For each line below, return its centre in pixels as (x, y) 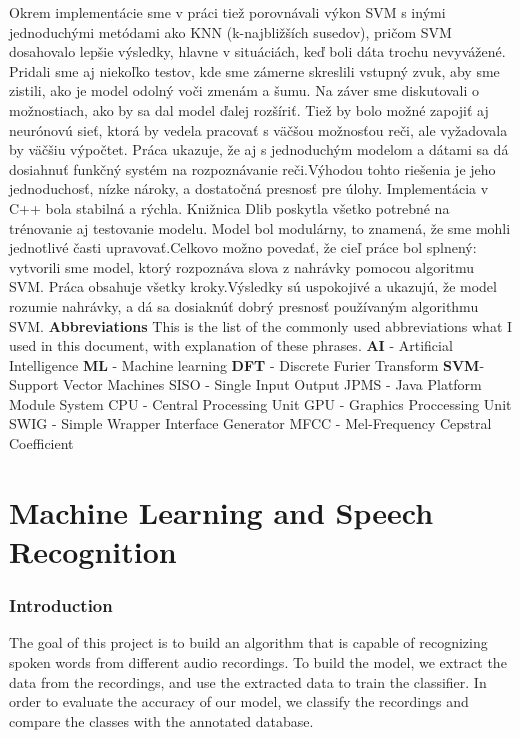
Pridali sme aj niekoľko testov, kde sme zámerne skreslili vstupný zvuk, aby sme (254, 70)
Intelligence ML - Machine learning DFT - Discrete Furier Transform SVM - (247, 364)
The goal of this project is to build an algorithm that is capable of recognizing (248, 642)
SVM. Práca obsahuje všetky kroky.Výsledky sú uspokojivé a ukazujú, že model (253, 286)
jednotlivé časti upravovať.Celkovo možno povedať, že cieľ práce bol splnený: (243, 247)
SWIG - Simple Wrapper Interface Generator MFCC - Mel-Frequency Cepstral (250, 423)
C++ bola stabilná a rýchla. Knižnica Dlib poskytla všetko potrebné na (229, 207)
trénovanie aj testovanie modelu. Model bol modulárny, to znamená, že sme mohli (260, 227)
